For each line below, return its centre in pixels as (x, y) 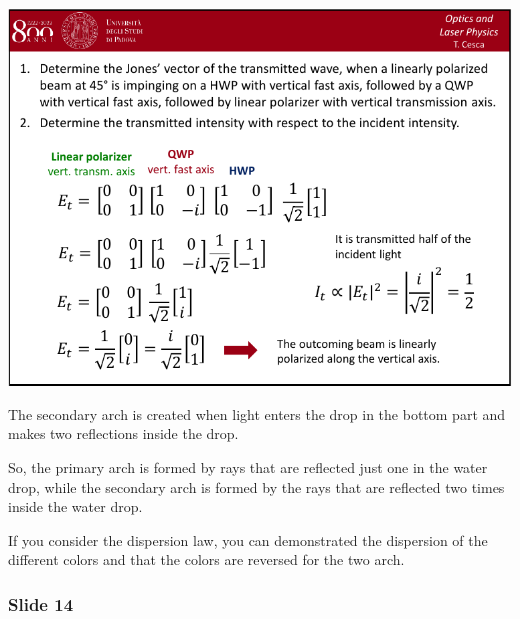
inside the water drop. (75, 506)
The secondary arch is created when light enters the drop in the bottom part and (257, 413)
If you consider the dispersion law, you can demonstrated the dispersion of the (248, 539)
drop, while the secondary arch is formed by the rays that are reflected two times (256, 486)
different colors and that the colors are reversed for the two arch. (206, 559)
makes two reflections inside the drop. (123, 433)
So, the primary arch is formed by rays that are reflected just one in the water (248, 466)
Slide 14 (41, 603)
